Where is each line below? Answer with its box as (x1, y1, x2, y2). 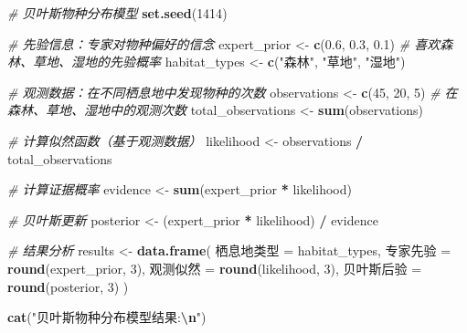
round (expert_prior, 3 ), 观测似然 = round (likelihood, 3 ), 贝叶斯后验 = (7, 258, 422, 277)
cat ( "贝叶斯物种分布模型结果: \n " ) (7, 307, 207, 327)
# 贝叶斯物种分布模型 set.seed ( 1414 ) (7, 4, 228, 22)
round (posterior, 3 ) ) (7, 276, 129, 296)
